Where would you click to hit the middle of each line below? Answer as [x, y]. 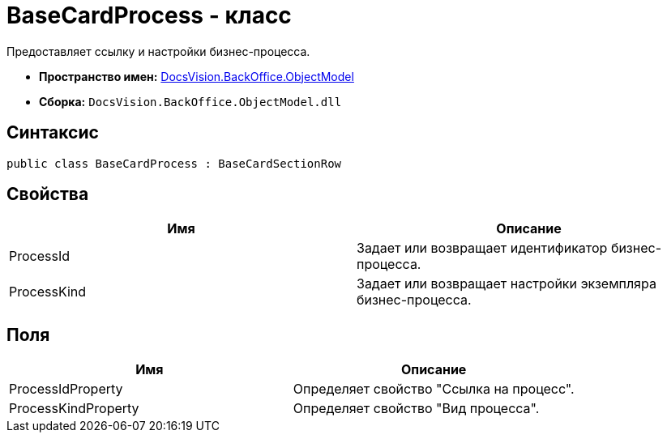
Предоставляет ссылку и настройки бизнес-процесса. [158, 51]
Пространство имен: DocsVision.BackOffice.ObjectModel [197, 76]
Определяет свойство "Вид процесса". [416, 409]
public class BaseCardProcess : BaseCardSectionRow [174, 163]
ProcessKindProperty [74, 409]
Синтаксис [53, 133]
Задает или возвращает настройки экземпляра [507, 284]
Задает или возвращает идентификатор [482, 248]
